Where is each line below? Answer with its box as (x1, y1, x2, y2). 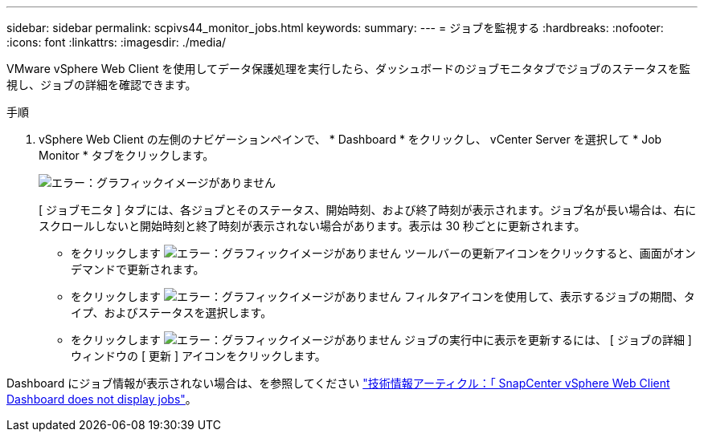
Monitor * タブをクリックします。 (39, 148, 215, 162)
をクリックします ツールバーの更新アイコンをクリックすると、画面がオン (71, 246, 696, 260)
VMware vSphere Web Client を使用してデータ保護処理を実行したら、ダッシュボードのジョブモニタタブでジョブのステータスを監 (6, 62, 691, 75)
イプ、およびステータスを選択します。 (71, 306, 272, 319)
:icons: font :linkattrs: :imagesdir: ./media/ (6, 35, 227, 49)
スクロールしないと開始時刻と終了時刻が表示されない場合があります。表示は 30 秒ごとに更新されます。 (39, 219, 586, 233)
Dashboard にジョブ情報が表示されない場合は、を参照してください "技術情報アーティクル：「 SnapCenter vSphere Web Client (6, 376, 670, 390)
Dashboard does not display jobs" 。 (6, 392, 197, 406)
